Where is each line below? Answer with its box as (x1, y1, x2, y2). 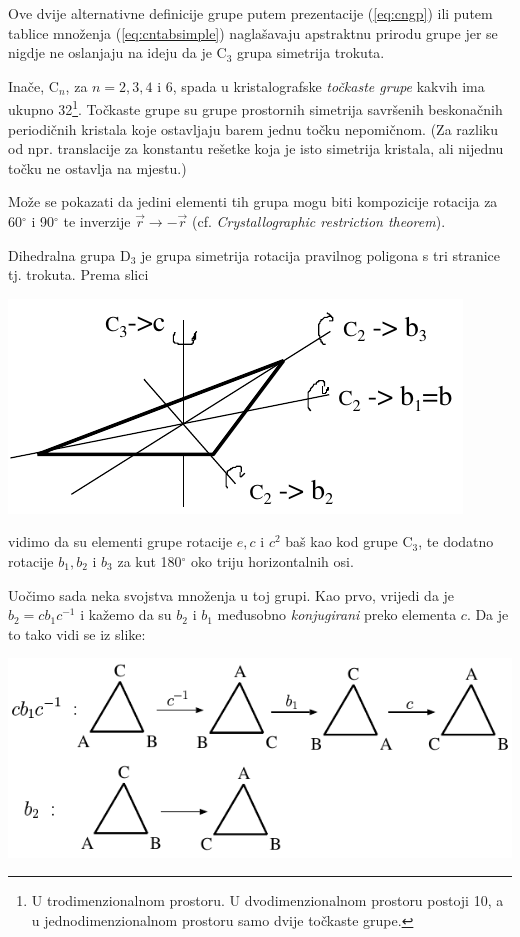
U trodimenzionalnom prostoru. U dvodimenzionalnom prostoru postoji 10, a (31, 890, 504, 911)
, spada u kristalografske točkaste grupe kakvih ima (172, 75, 485, 96)
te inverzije (63, 211, 131, 231)
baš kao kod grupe (285, 531, 398, 552)
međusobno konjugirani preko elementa (217, 604, 457, 625)
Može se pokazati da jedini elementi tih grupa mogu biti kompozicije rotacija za (8, 191, 498, 212)
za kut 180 (117, 550, 182, 571)
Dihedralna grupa (8, 244, 116, 265)
